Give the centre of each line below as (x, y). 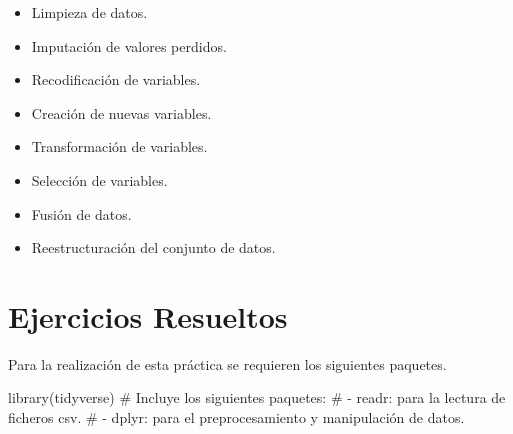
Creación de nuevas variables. (121, 112)
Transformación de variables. (119, 146)
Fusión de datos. (81, 213)
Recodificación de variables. (116, 79)
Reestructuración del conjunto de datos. (153, 247)
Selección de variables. (99, 179)
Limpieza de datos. (89, 12)
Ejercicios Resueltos (148, 315)
